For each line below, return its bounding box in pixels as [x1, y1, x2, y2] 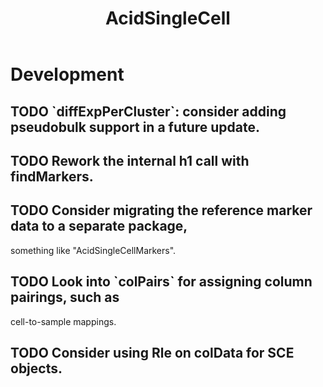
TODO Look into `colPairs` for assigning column [10, 273, 313, 291]
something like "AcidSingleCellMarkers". [10, 244, 177, 256]
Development [10, 63, 125, 86]
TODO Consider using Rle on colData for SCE [10, 344, 295, 361]
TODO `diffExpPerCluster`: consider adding [10, 103, 287, 120]
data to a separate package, [10, 218, 188, 235]
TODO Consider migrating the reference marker [10, 202, 313, 219]
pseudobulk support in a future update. [10, 118, 261, 136]
